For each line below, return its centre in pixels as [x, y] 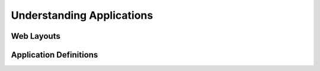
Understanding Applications [82, 15]
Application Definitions [55, 55]
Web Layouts [36, 36]
